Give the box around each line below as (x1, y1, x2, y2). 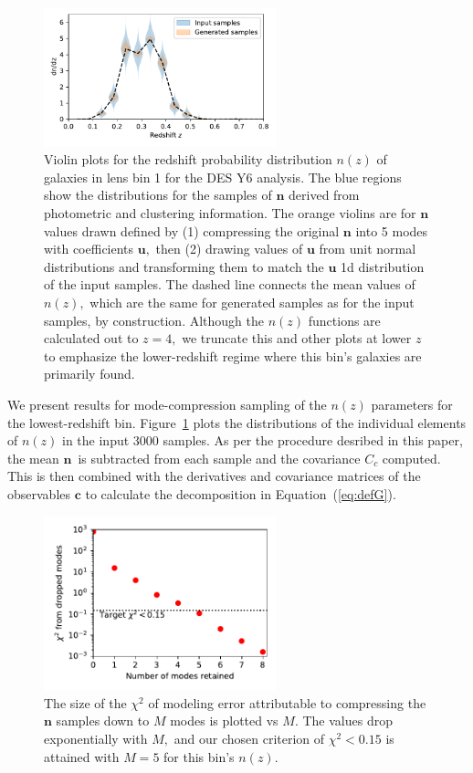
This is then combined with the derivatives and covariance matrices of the (7, 466, 421, 486)
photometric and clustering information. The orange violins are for (44, 204, 416, 222)
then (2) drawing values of (155, 239, 303, 258)
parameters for (371, 394, 453, 413)
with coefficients (44, 239, 134, 258)
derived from (289, 185, 360, 204)
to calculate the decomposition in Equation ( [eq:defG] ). (85, 484, 396, 503)
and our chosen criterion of (173, 729, 325, 748)
